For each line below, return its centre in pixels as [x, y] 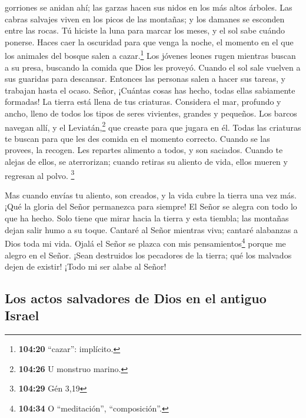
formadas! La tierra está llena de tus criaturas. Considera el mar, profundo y [143, 102]
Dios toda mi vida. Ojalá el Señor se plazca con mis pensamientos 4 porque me [145, 242]
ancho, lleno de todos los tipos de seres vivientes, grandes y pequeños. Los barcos [151, 113]
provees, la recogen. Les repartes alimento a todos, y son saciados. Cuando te [144, 150]
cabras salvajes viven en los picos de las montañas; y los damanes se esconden [145, 19]
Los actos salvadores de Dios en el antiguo [136, 298]
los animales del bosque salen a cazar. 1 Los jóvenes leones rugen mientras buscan [150, 55]
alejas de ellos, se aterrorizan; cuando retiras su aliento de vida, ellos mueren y [146, 162]
